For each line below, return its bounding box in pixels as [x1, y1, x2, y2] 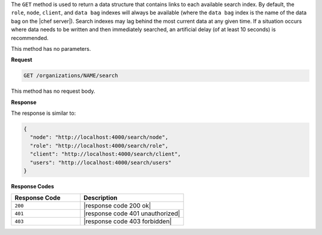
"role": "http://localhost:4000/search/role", [30, 142, 169, 149]
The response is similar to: [11, 109, 76, 117]
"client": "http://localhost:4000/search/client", [30, 151, 181, 158]
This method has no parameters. [11, 45, 91, 52]
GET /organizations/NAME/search [23, 72, 119, 79]
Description [83, 194, 117, 202]
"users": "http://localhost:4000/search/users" [30, 159, 172, 166]
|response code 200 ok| [83, 202, 151, 210]
